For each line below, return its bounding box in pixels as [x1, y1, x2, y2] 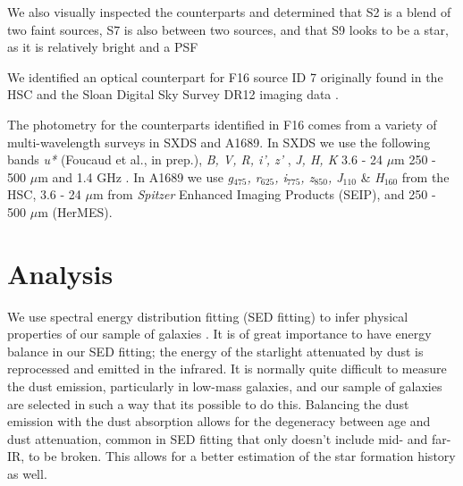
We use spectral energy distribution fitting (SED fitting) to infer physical [7, 306, 408, 325]
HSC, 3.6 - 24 [7, 185, 81, 204]
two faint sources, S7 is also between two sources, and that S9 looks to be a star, [7, 20, 449, 38]
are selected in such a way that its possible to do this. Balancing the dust [7, 394, 409, 413]
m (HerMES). [38, 202, 113, 221]
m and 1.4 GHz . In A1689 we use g [38, 167, 234, 186]
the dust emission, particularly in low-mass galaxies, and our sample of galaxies [7, 377, 442, 396]
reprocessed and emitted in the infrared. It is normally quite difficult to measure [7, 359, 447, 378]
